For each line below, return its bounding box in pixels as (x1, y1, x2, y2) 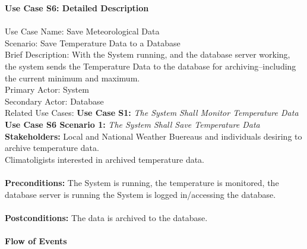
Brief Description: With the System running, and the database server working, (5, 48, 290, 61)
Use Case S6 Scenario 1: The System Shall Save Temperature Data (5, 118, 260, 130)
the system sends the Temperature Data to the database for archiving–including (5, 59, 296, 72)
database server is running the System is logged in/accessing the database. (5, 188, 276, 200)
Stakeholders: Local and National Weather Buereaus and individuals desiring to (5, 130, 302, 142)
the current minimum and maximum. (5, 71, 140, 84)
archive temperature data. (5, 141, 99, 154)
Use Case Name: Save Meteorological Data (5, 25, 160, 37)
